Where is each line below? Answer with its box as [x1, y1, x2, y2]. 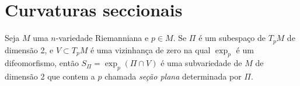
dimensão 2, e [5, 43, 54, 56]
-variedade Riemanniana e [55, 32, 149, 44]
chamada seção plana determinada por [104, 70, 242, 82]
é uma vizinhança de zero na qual [90, 43, 211, 56]
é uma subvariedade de [161, 57, 242, 69]
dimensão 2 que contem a [5, 70, 95, 82]
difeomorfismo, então [5, 57, 79, 69]
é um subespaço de [198, 32, 266, 44]
